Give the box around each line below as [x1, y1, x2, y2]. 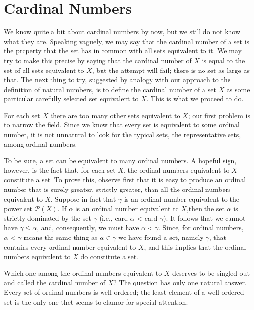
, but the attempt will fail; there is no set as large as [92, 65, 250, 75]
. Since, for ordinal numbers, [158, 222, 244, 233]
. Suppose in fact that [51, 193, 116, 204]
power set [4, 203, 33, 214]
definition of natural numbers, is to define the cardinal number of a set [4, 84, 216, 94]
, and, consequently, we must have [37, 222, 139, 233]
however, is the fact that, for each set [4, 165, 116, 175]
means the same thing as [23, 232, 98, 242]
